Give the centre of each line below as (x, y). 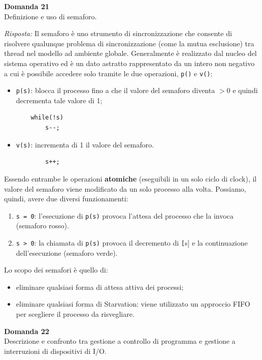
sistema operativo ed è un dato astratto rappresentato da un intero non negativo (129, 63)
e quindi (245, 90)
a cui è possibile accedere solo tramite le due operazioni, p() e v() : (108, 73)
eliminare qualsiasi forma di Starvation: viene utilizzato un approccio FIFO (133, 304)
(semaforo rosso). (42, 226)
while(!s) (47, 118)
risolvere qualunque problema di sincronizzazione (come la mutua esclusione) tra (129, 43)
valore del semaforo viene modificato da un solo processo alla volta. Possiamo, (125, 188)
